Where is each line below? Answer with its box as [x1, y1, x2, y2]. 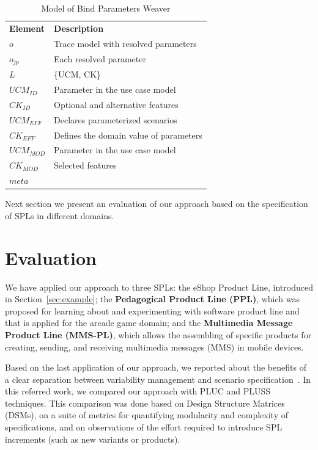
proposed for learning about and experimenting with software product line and [5, 304, 300, 317]
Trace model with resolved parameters [54, 37, 197, 49]
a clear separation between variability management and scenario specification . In [5, 372, 311, 385]
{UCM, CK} [54, 68, 102, 81]
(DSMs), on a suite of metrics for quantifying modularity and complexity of [5, 408, 288, 421]
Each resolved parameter [54, 52, 146, 65]
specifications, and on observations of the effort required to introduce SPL [5, 421, 283, 434]
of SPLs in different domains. [5, 209, 114, 222]
